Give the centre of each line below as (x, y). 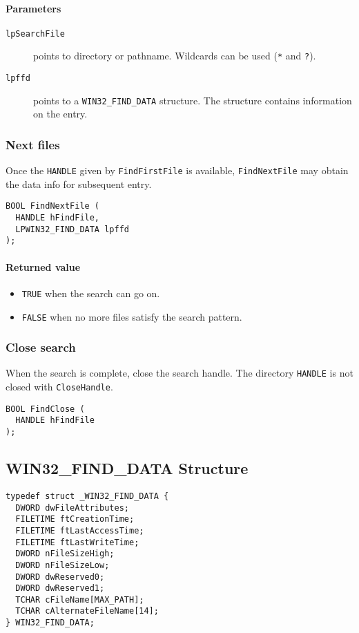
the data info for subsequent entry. (79, 183)
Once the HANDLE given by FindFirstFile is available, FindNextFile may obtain (177, 170)
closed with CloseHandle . (59, 387)
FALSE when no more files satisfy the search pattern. (132, 316)
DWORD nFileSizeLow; (62, 565)
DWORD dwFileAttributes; (72, 508)
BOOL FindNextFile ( (53, 206)
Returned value (43, 266)
